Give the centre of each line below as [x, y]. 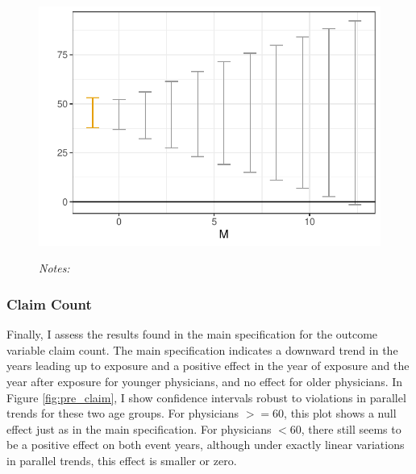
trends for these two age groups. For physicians [123, 413]
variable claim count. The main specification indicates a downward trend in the [202, 349]
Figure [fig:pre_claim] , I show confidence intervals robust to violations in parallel [206, 397]
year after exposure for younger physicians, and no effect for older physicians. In [205, 381]
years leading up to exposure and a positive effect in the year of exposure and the [208, 366]
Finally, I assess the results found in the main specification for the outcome [192, 334]
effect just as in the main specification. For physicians [139, 428]
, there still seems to [351, 428]
